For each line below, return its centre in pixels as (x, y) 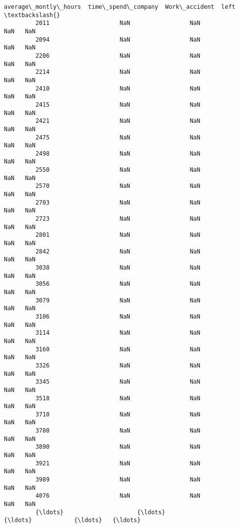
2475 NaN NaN (118, 137)
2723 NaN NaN (118, 219)
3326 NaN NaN (118, 365)
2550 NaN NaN (118, 170)
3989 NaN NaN (118, 480)
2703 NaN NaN (118, 202)
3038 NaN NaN (118, 268)
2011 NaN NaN (118, 23)
